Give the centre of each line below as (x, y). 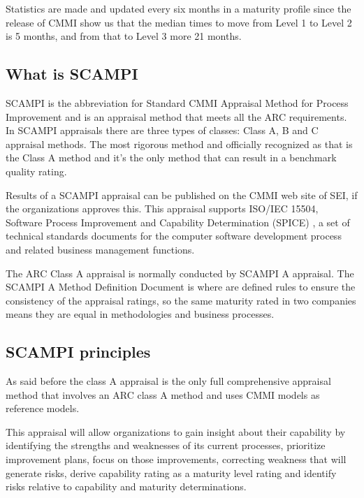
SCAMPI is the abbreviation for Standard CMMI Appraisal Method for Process (177, 102)
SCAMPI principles (78, 352)
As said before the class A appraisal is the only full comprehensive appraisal (168, 381)
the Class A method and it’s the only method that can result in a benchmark (171, 158)
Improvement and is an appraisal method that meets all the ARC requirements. (176, 116)
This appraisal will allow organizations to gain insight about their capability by (176, 431)
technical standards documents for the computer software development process (174, 236)
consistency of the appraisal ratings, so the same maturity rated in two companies (181, 300)
